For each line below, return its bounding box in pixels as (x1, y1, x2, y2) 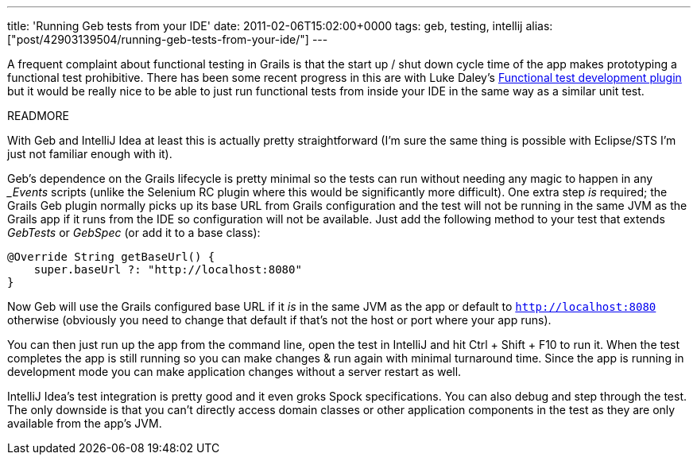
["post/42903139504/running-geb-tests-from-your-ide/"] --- (7, 33, 328, 46)
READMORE (7, 109, 69, 122)
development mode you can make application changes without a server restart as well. (7, 365, 462, 378)
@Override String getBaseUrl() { (7, 250, 215, 263)
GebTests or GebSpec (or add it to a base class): (7, 226, 261, 239)
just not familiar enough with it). (7, 147, 172, 161)
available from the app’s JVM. (7, 416, 162, 430)
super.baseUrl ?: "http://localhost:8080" (33, 263, 302, 276)
